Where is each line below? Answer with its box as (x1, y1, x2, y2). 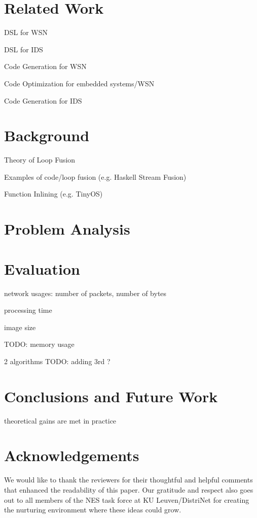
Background (4, 125, 90, 146)
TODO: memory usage (4, 339, 75, 349)
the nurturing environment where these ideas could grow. (4, 504, 181, 515)
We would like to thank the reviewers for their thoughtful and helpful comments (4, 474, 253, 485)
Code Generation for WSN (4, 61, 87, 72)
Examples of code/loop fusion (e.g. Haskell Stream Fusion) (4, 171, 187, 182)
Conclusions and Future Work (4, 385, 218, 406)
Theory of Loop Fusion (4, 154, 76, 165)
